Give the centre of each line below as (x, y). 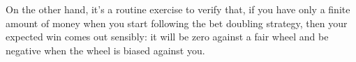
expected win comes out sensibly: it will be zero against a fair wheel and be (167, 37)
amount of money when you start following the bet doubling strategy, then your (177, 23)
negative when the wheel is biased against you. (105, 50)
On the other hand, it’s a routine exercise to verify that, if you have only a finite (178, 9)
